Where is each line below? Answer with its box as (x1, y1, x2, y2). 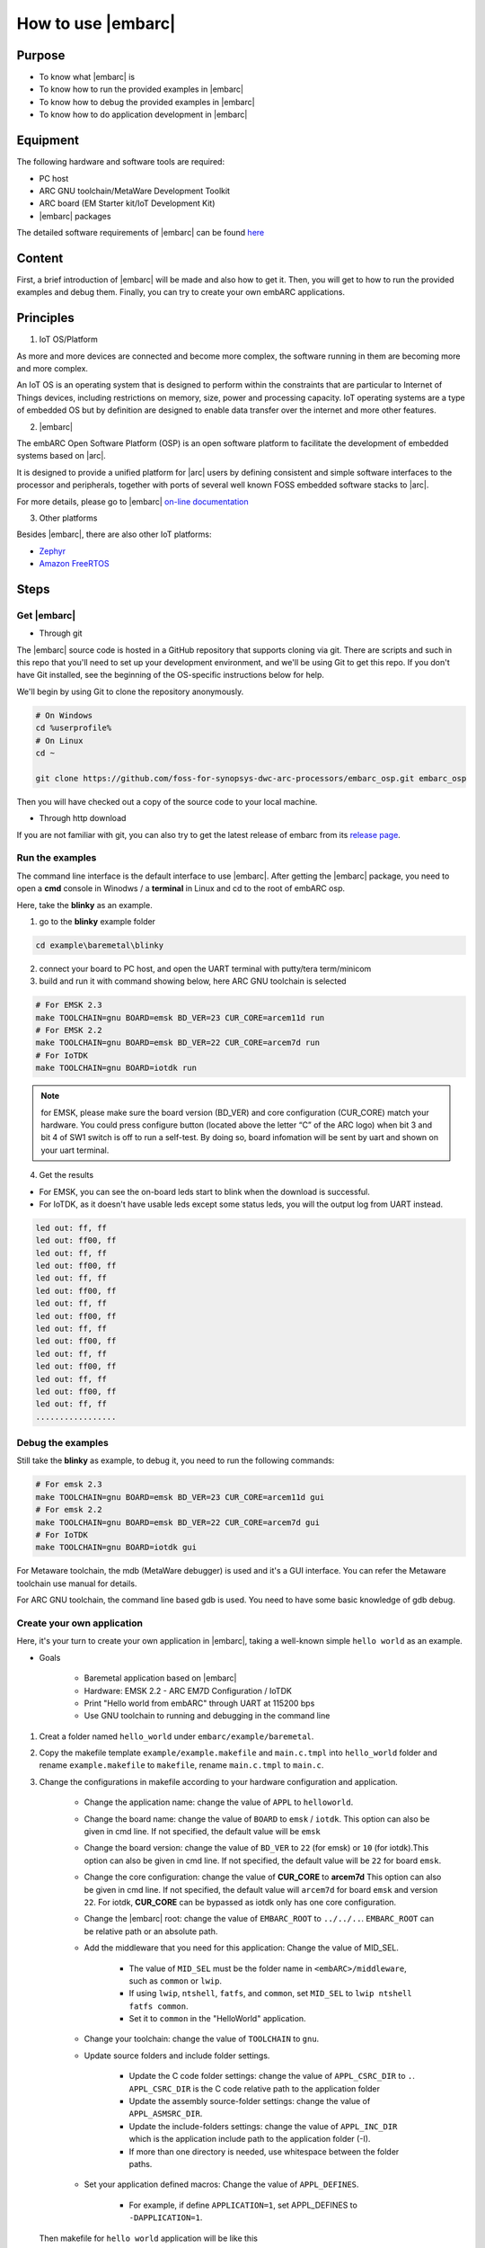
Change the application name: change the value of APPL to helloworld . (84, 1797, 354, 1807)
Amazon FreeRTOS (39, 558, 110, 569)
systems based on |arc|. (16, 450, 107, 461)
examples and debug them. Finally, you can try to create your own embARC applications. (16, 287, 346, 298)
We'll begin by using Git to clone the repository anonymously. (16, 686, 244, 697)
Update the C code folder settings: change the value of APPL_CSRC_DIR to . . (128, 2071, 415, 2082)
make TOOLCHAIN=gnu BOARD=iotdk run (35, 1063, 198, 1074)
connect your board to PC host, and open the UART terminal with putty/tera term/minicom (39, 963, 372, 974)
